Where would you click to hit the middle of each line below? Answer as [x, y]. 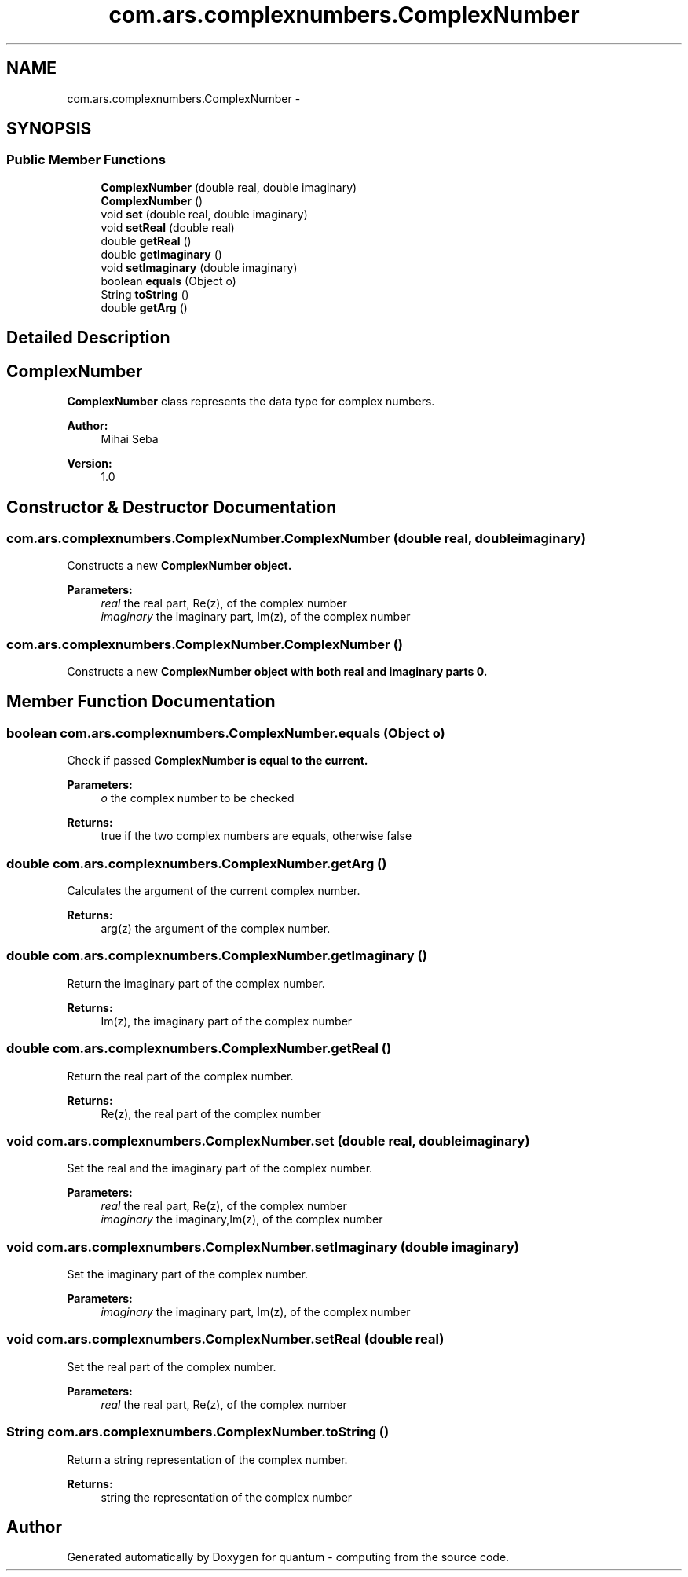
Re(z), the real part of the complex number [211, 1113]
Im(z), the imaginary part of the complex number [227, 1021]
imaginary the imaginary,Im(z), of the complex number [242, 1219]
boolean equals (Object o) [168, 281]
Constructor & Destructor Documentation [172, 507]
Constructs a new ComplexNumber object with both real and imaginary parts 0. [277, 672]
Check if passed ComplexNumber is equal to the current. [218, 761]
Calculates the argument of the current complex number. [214, 891]
